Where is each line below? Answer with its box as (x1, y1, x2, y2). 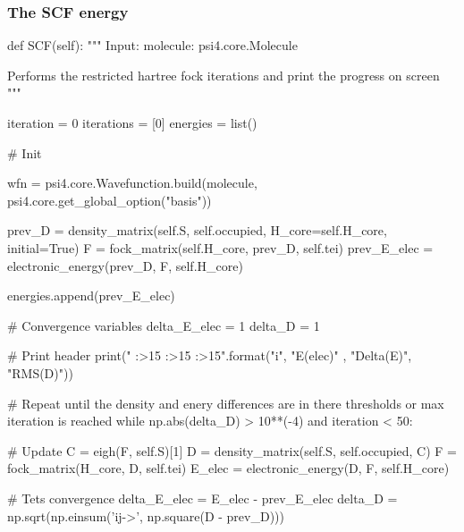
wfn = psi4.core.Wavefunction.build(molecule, (7, 173, 257, 192)
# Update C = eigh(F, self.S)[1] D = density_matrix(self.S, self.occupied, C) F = (7, 441, 458, 460)
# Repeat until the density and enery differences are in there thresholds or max (7, 393, 444, 412)
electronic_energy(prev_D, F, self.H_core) (7, 256, 243, 274)
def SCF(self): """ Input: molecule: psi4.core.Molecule (7, 36, 298, 55)
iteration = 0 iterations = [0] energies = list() (7, 114, 257, 131)
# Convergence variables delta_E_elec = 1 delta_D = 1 (7, 316, 320, 334)
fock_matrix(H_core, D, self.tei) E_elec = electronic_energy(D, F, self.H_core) (7, 459, 450, 477)
